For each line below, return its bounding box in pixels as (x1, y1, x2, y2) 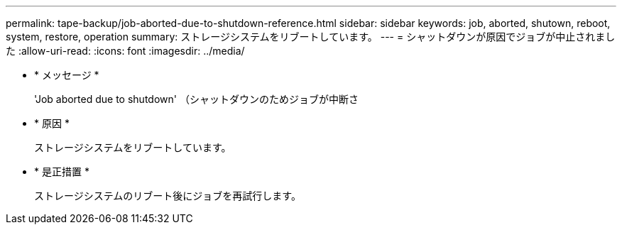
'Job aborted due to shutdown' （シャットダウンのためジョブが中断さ (34, 93, 359, 105)
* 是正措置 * (34, 165, 89, 177)
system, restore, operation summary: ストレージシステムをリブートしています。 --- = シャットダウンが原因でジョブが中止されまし (6, 31, 616, 43)
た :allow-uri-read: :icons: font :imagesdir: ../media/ (6, 45, 245, 57)
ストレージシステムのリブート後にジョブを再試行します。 (34, 190, 301, 202)
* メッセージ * (34, 69, 99, 81)
